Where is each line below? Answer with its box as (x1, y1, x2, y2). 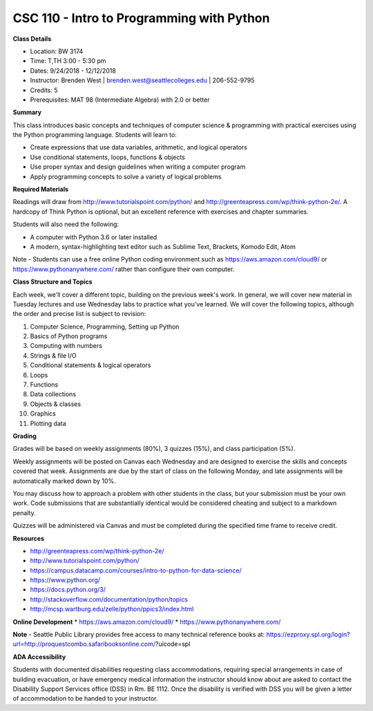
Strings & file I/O (30, 351, 77, 360)
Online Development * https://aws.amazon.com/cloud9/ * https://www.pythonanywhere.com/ (12, 618, 281, 626)
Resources (12, 534, 45, 542)
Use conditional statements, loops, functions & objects (30, 153, 186, 161)
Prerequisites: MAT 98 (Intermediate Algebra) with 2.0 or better (30, 95, 210, 104)
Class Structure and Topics (12, 277, 93, 286)
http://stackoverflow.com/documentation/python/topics (30, 595, 188, 603)
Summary (12, 108, 41, 117)
